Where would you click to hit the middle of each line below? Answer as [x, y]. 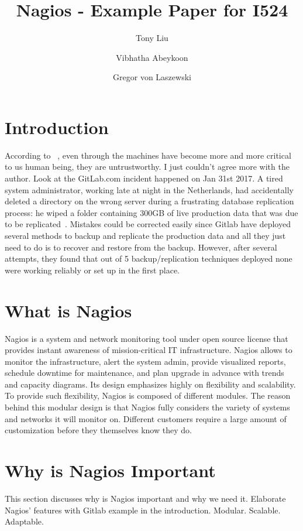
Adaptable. [24, 521]
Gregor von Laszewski [152, 77]
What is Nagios [68, 310]
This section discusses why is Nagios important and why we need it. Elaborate [145, 498]
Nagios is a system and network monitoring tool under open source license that [147, 338]
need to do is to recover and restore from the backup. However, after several [141, 247]
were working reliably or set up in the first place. [92, 270]
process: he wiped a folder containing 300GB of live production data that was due [151, 212]
